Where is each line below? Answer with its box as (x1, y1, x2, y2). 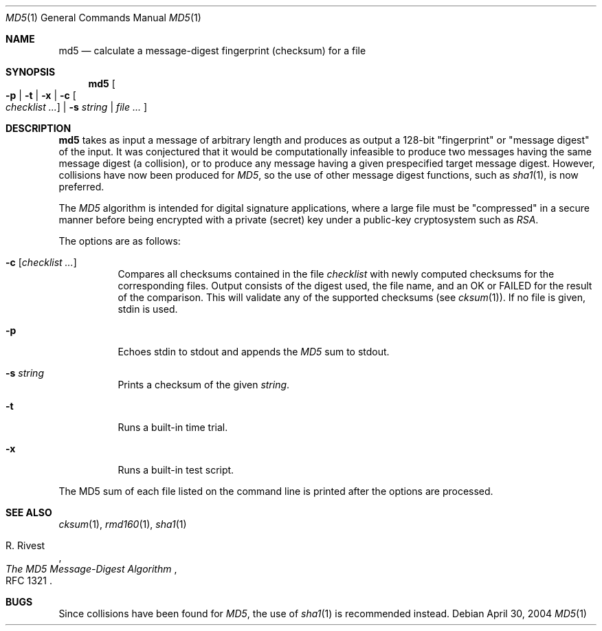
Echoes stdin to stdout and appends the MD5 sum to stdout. (118, 346, 390, 357)
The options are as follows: (58, 235, 181, 247)
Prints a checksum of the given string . (118, 379, 290, 390)
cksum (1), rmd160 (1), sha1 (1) (58, 518, 187, 530)
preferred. (58, 181, 104, 192)
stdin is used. (118, 303, 178, 315)
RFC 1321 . (5, 575, 52, 586)
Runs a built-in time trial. (118, 421, 228, 433)
